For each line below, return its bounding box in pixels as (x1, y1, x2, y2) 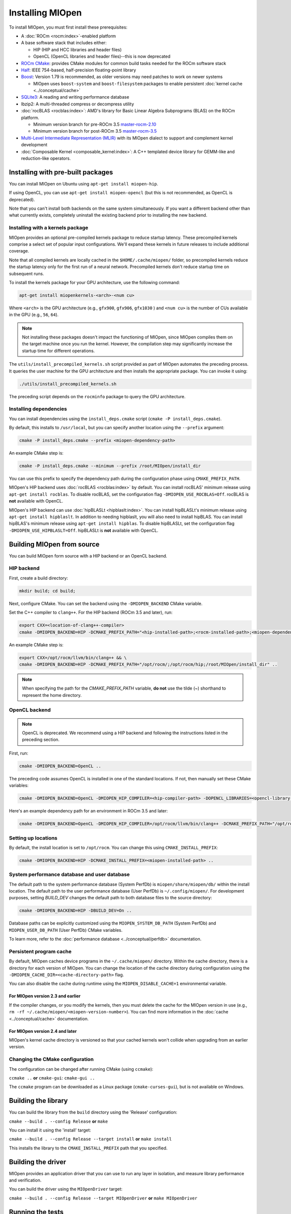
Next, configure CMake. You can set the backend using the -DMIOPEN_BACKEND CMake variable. (9, 600, 203, 607)
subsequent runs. (9, 270, 44, 276)
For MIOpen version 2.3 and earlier (9, 993, 81, 999)
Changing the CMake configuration (9, 1056, 94, 1063)
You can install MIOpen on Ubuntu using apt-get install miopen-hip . (9, 181, 159, 186)
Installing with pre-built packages (9, 168, 113, 176)
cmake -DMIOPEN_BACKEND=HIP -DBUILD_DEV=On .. (19, 908, 132, 913)
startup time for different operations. (22, 348, 95, 354)
